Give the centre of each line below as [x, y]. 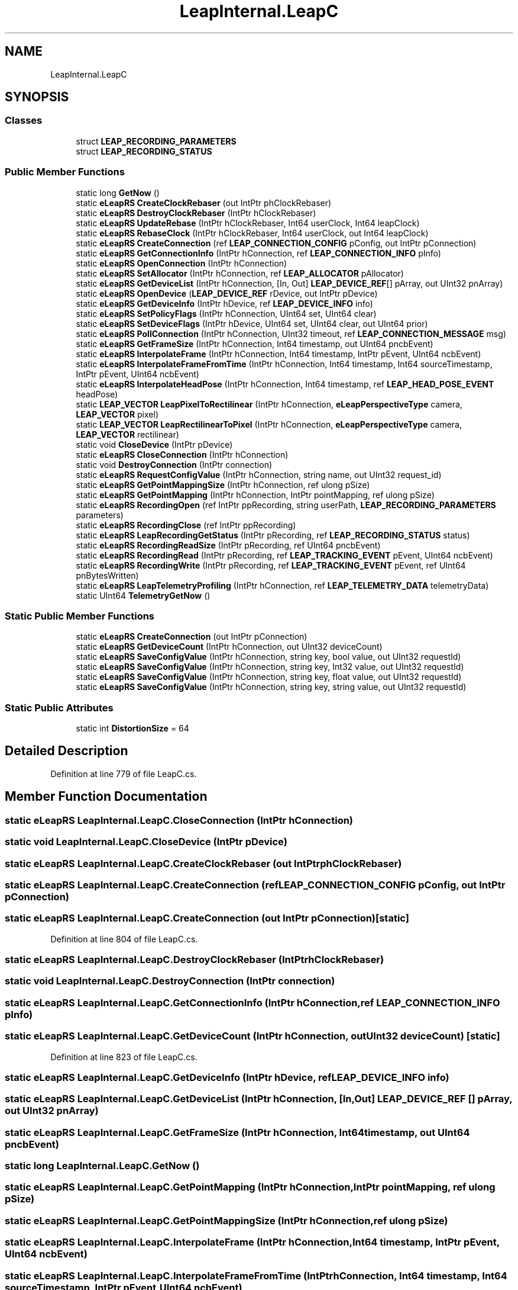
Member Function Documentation [106, 797]
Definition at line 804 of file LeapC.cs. [124, 939]
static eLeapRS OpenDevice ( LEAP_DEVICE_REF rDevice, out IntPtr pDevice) [227, 293]
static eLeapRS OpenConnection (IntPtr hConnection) [182, 263]
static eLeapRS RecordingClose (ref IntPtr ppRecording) [186, 525]
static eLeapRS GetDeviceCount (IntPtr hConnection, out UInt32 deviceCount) [229, 647]
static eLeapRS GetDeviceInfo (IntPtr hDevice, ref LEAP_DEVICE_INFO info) [224, 303]
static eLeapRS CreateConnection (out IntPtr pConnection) [192, 637]
